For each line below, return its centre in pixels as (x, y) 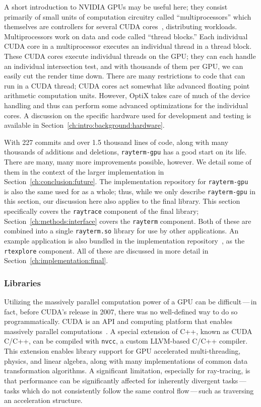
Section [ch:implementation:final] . (56, 260)
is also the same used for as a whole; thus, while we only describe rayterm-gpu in (130, 191)
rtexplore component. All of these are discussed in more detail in (106, 250)
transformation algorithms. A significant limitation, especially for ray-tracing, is (127, 371)
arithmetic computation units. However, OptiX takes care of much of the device (127, 95)
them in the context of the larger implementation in (84, 171)
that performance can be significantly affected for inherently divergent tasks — (125, 380)
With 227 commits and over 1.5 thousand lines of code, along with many (116, 142)
